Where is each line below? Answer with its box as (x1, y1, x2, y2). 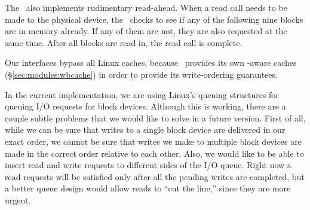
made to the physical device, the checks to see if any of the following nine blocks (5, 13, 303, 25)
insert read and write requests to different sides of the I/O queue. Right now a (5, 159, 291, 171)
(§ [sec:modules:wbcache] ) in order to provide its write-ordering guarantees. (5, 68, 278, 80)
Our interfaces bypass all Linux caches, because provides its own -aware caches (5, 56, 297, 69)
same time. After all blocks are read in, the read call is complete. (5, 36, 243, 48)
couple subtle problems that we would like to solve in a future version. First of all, (5, 111, 306, 124)
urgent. (5, 193, 31, 206)
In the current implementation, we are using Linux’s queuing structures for (5, 88, 279, 101)
